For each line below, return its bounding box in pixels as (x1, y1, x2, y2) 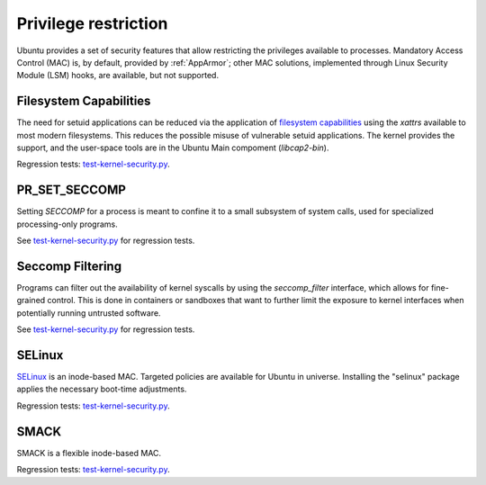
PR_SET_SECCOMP (16, 183, 126, 198)
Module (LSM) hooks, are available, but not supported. (16, 70, 220, 81)
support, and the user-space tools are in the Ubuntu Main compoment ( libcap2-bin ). (16, 142, 329, 153)
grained (16, 295, 46, 306)
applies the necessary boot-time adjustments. (16, 383, 187, 395)
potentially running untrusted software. (16, 307, 161, 319)
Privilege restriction (16, 13, 168, 33)
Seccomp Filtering (16, 258, 121, 274)
